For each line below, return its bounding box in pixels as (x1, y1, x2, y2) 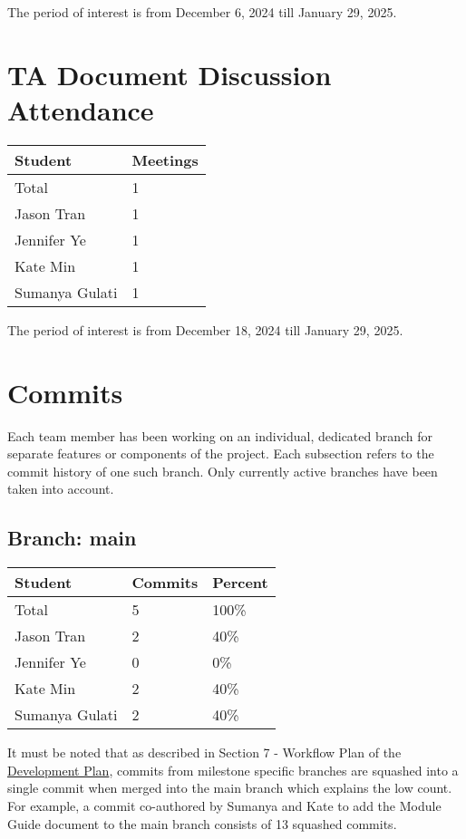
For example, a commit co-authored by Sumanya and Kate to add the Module (7, 796, 442, 815)
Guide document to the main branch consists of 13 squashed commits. (7, 814, 397, 833)
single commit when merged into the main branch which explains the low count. (7, 778, 452, 797)
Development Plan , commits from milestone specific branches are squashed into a (7, 760, 459, 779)
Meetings (131, 149, 199, 170)
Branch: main (7, 524, 137, 552)
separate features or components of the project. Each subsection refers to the (7, 444, 434, 463)
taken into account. (7, 479, 114, 498)
